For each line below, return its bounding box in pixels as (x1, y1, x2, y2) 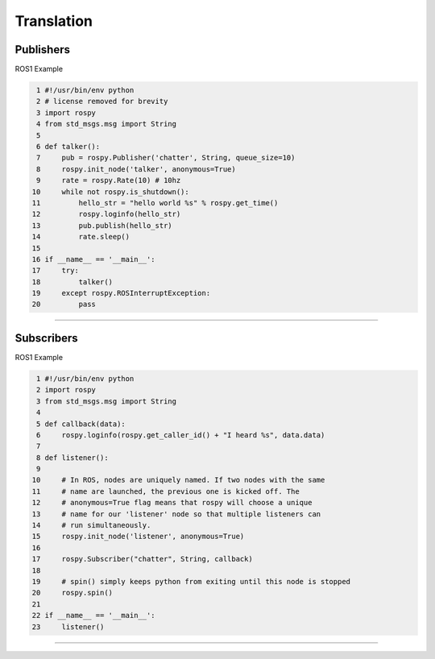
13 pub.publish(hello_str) (31, 221, 172, 230)
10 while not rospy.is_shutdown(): (31, 187, 189, 197)
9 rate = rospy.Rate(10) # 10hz (36, 176, 181, 185)
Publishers (14, 43, 70, 56)
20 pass (31, 300, 97, 309)
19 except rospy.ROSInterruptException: (31, 288, 211, 298)
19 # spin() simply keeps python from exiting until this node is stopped (31, 577, 350, 586)
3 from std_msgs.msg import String (36, 396, 177, 406)
